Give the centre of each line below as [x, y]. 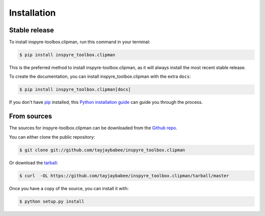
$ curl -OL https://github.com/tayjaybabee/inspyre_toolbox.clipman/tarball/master [124, 176]
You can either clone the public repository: [52, 137]
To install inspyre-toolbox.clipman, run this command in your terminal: [80, 42]
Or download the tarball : [34, 163]
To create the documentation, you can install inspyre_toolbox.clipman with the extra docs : [100, 76]
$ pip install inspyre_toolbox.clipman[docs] [75, 90]
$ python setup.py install [52, 201]
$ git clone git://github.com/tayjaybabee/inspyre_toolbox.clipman [102, 150]
